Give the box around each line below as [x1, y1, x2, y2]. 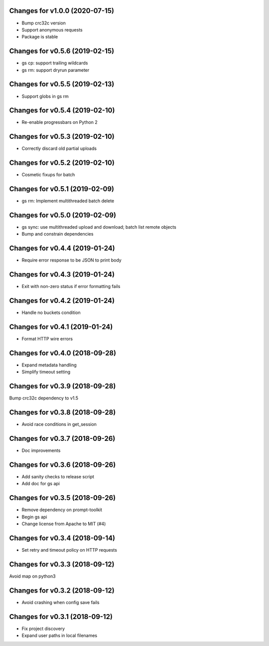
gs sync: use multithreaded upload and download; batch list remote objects [21, 224, 177, 230]
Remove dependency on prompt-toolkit [21, 507, 102, 513]
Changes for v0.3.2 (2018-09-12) [9, 586, 115, 595]
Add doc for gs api [21, 481, 60, 487]
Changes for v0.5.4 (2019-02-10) [9, 106, 115, 115]
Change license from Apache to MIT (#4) [21, 521, 106, 527]
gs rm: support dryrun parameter [21, 67, 90, 73]
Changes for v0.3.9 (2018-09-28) [9, 382, 116, 390]
